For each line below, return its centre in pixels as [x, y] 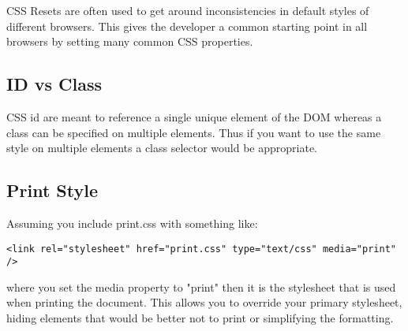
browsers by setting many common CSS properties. [130, 41]
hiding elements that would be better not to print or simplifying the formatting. [200, 318]
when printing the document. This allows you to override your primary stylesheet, [204, 302]
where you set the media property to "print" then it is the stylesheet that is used [201, 286]
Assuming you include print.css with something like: [132, 223]
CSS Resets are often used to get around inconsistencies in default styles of [188, 10]
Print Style [52, 190]
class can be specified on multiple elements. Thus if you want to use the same [194, 132]
